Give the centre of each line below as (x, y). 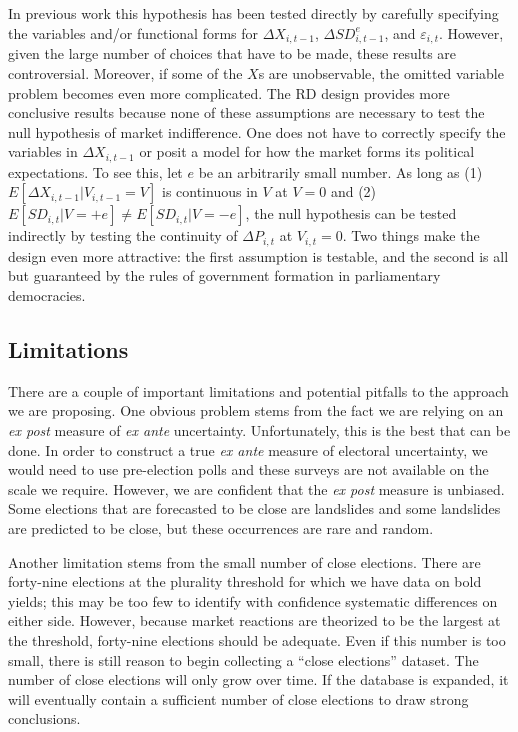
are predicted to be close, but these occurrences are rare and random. (221, 527)
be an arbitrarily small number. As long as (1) (340, 171)
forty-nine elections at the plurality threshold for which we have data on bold (245, 581)
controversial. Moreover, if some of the (125, 72)
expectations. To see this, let (95, 171)
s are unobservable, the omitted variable (381, 72)
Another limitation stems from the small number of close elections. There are (244, 561)
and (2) (353, 191)
